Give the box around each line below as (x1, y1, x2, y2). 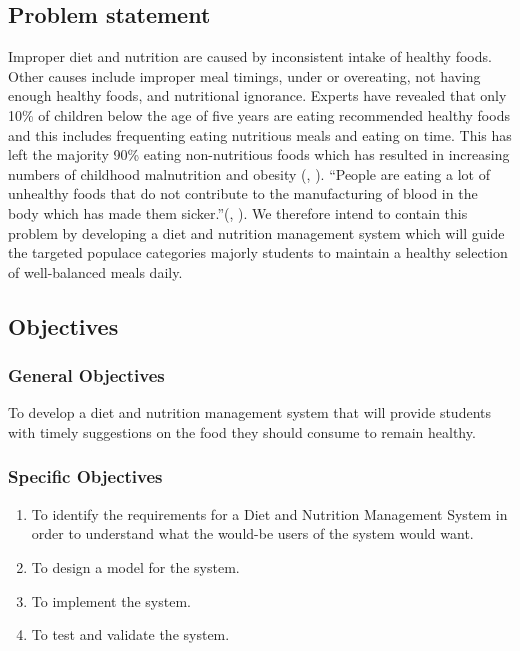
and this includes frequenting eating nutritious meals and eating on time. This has (8, 124, 512, 145)
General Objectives (8, 363, 165, 388)
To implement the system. (31, 590, 191, 611)
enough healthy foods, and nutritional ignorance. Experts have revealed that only (8, 85, 507, 106)
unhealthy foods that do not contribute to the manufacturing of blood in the (8, 183, 478, 204)
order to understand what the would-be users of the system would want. (31, 523, 474, 544)
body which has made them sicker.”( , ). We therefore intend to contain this (8, 202, 468, 223)
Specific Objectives (8, 464, 163, 489)
